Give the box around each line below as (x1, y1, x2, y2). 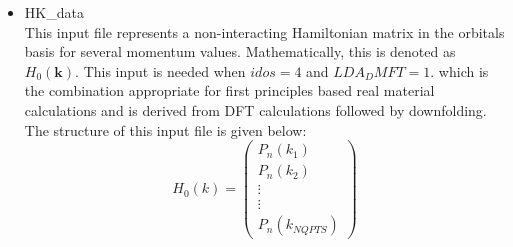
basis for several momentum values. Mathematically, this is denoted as (24, 41, 456, 62)
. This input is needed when (75, 60, 246, 81)
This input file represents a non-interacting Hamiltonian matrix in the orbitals (24, 21, 505, 42)
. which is (430, 60, 489, 81)
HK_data (24, 2, 84, 22)
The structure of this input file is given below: (24, 119, 307, 140)
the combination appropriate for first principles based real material (24, 80, 435, 101)
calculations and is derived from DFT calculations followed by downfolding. (24, 99, 487, 120)
